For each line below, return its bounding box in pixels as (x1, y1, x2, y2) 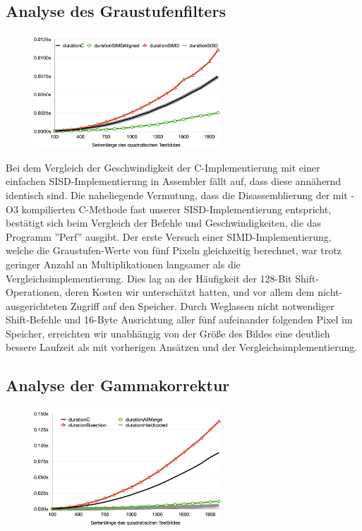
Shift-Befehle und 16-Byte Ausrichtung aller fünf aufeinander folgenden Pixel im (6, 312, 353, 327)
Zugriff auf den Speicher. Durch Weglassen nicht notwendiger (70, 298, 334, 313)
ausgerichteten (6, 298, 68, 313)
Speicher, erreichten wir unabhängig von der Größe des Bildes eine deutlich (6, 326, 330, 340)
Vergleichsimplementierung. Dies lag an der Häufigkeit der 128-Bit (6, 270, 292, 285)
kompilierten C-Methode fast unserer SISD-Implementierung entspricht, (21, 201, 332, 216)
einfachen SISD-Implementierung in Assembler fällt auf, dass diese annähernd (6, 174, 342, 189)
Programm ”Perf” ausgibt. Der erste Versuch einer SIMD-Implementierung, (6, 229, 332, 244)
